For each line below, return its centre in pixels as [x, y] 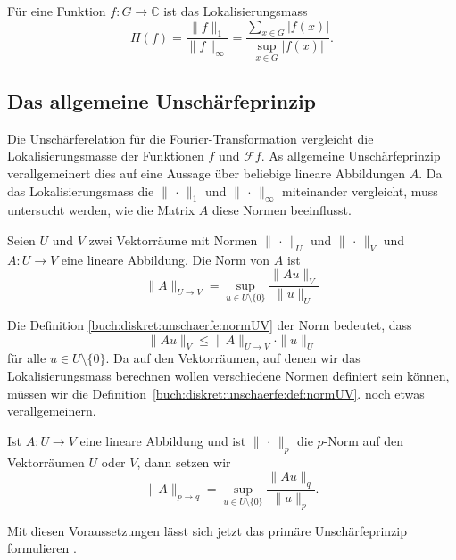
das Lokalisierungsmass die [81, 190]
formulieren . [42, 548]
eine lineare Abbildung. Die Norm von [166, 259]
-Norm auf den [364, 440]
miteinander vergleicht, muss [360, 190]
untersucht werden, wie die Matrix [101, 210]
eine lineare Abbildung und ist [163, 440]
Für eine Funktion [57, 11]
